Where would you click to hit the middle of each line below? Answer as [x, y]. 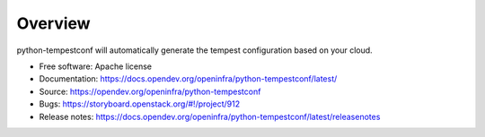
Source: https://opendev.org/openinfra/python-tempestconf [150, 91]
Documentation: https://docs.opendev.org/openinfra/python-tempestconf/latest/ [188, 79]
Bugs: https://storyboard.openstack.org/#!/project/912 [140, 104]
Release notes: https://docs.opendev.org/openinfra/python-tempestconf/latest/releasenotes [210, 116]
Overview [53, 23]
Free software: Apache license [96, 66]
